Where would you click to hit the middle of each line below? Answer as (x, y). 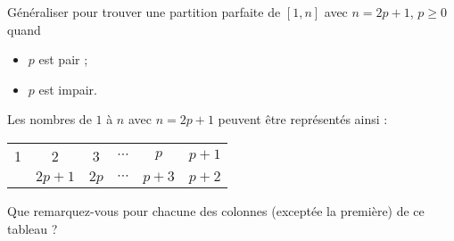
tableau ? (33, 228)
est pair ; (63, 59)
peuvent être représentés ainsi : (303, 119)
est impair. (68, 89)
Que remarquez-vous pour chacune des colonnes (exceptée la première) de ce (216, 210)
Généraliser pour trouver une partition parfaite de (144, 12)
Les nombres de (50, 119)
